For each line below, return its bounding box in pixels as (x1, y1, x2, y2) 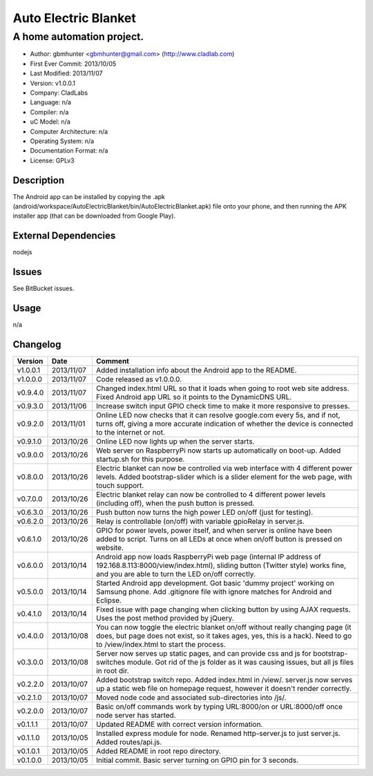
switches (95, 657, 126, 667)
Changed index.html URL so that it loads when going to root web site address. (95, 384, 350, 393)
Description (12, 174, 65, 186)
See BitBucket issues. (12, 284, 75, 293)
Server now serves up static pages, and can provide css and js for (95, 649, 312, 658)
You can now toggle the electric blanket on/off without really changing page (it (95, 623, 352, 632)
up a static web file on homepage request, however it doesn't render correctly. (95, 684, 352, 693)
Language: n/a (30, 98, 72, 106)
